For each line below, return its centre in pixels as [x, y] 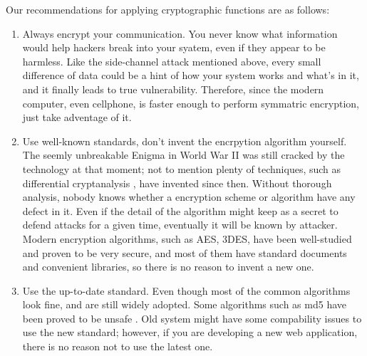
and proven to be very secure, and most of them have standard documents [185, 252]
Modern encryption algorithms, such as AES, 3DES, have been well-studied [187, 238]
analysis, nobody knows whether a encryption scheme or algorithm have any [189, 197]
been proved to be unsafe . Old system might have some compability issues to [192, 318]
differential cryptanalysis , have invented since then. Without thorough [177, 183]
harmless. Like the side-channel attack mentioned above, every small [172, 61]
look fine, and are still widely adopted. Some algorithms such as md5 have [185, 304]
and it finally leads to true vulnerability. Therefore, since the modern [173, 89]
